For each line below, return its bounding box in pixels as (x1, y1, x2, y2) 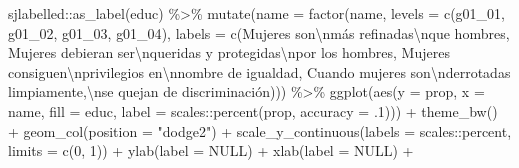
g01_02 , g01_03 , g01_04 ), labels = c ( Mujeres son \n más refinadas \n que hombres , (8, 22, 510, 43)
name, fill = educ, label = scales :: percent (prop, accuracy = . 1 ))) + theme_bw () (8, 100, 498, 121)
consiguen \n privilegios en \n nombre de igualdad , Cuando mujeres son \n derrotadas (8, 61, 511, 82)
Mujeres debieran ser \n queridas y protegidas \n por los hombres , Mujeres (8, 42, 450, 63)
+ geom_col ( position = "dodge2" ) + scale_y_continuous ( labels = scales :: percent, (8, 120, 512, 141)
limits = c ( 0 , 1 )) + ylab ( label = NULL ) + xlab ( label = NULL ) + (8, 140, 414, 161)
